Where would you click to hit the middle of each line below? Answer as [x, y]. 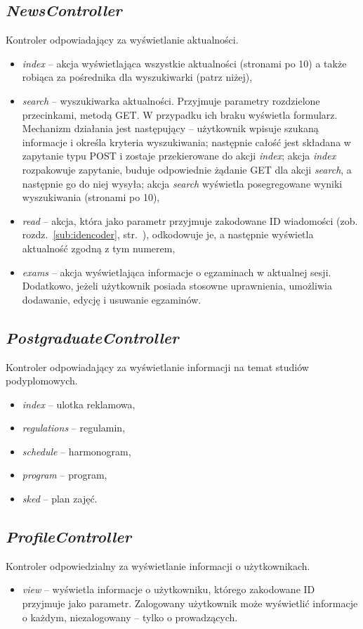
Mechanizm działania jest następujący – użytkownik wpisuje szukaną [170, 128]
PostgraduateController [92, 337]
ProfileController [69, 537]
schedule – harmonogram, [77, 451]
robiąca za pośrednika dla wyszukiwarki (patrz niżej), [137, 77]
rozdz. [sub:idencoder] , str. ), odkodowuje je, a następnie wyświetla [168, 234]
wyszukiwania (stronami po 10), [91, 197]
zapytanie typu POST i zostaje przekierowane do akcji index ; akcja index [179, 156]
